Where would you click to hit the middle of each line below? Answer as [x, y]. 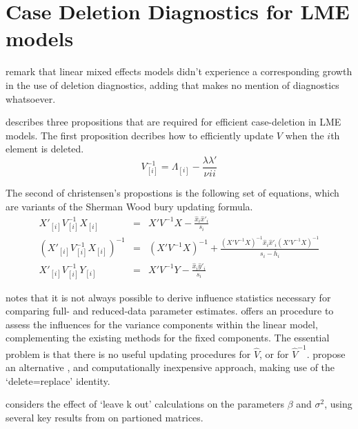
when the [305, 135]
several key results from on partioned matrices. [105, 418]
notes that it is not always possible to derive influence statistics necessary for [168, 297]
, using [338, 404]
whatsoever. [31, 98]
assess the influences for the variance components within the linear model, [162, 324]
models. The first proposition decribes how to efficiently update [140, 135]
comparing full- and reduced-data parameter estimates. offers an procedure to [170, 311]
